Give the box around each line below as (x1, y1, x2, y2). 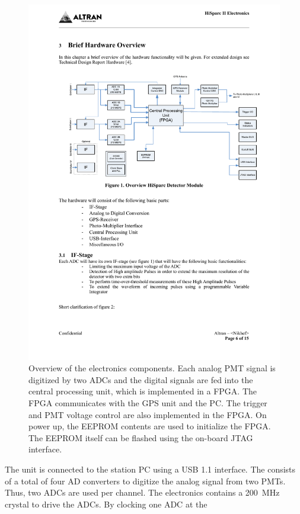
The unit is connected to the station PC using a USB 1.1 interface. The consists (5, 463, 296, 476)
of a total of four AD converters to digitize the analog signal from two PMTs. (5, 474, 286, 487)
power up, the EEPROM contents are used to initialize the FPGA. (28, 420, 271, 432)
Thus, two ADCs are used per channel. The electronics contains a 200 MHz (5, 486, 280, 499)
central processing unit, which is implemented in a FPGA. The (28, 385, 257, 397)
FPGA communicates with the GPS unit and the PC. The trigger (28, 397, 267, 409)
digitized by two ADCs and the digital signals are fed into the (28, 373, 253, 386)
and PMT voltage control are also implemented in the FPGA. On (28, 408, 267, 420)
